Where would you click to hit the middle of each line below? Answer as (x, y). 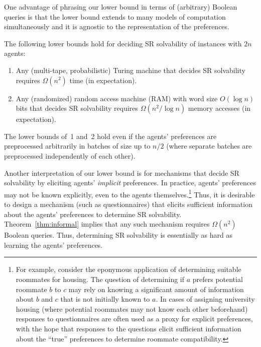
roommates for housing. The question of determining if (100, 279)
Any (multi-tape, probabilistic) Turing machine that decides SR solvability (130, 70)
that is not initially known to (105, 299)
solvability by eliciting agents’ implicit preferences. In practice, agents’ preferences (130, 183)
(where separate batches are (209, 146)
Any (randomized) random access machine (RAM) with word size (117, 98)
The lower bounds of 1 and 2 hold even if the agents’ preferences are (110, 136)
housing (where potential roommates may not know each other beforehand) (132, 308)
